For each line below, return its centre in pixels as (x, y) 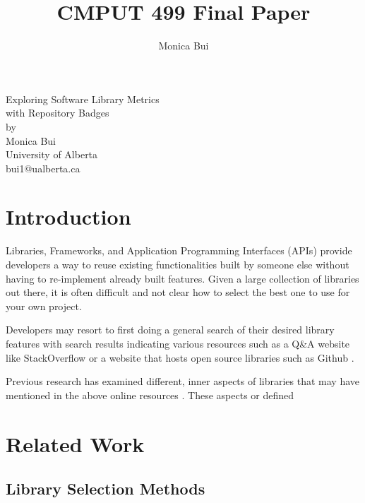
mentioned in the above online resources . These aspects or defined (150, 395)
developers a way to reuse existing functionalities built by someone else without (178, 264)
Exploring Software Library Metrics (83, 99)
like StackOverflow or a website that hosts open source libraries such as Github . (180, 357)
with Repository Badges (58, 113)
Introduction (68, 217)
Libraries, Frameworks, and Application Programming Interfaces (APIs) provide (179, 250)
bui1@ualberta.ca (43, 168)
